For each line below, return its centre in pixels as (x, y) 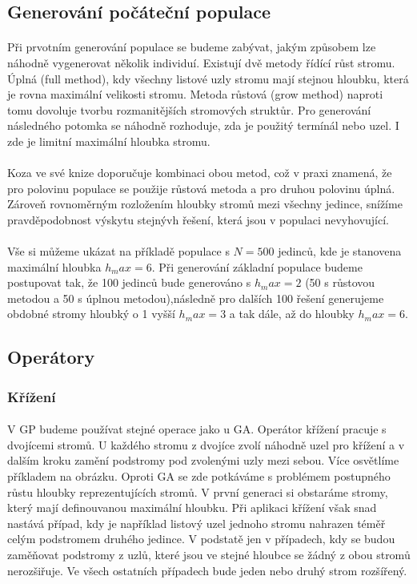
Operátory (51, 357)
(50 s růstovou (340, 282)
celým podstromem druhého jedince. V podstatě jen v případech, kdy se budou (201, 539)
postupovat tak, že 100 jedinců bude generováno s (129, 282)
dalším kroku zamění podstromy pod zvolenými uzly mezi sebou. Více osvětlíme (203, 460)
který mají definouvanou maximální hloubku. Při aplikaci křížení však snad (192, 507)
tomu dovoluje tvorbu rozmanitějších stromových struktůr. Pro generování (189, 109)
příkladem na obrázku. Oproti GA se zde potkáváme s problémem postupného (199, 476)
